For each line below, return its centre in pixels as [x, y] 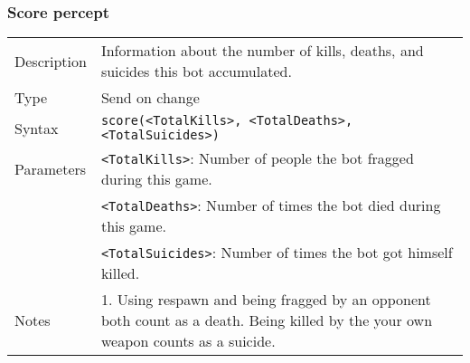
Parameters [51, 168]
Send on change [150, 98]
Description [51, 61]
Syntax [37, 128]
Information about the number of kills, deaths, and [262, 51]
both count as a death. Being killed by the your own [267, 320]
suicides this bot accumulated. [196, 72]
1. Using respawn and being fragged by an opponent [266, 300]
